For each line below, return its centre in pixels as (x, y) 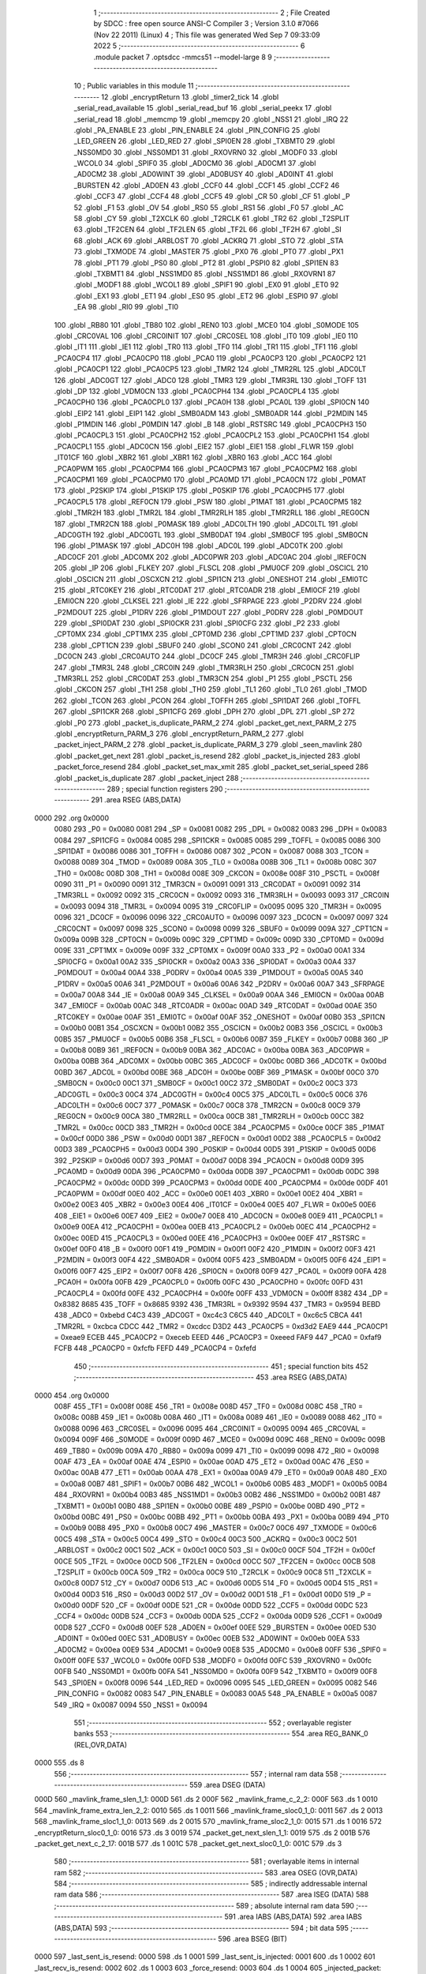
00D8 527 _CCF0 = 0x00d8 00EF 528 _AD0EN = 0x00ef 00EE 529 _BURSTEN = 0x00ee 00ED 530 (215, 1627)
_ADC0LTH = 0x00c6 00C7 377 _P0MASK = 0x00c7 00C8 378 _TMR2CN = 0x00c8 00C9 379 (207, 1105)
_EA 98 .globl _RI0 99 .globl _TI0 (126, 307)
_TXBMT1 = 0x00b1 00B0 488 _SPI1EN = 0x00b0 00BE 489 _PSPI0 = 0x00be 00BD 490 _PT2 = (210, 1506)
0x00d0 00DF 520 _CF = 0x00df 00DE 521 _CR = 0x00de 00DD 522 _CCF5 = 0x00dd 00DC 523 (211, 1605)
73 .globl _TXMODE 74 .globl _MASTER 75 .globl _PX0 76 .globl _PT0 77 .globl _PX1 (209, 252)
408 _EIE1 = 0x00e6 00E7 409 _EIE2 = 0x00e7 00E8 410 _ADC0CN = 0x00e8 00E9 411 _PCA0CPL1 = (219, 1215)
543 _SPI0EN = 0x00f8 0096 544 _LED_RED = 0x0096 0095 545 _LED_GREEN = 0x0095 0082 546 (216, 1683)
